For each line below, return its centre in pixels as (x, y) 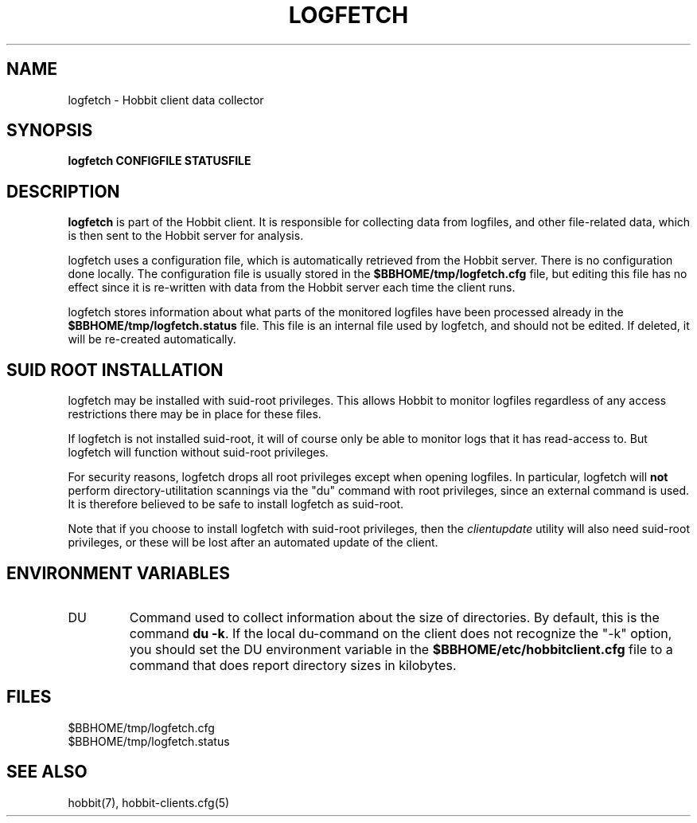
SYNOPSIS (50, 131)
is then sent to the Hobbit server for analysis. (186, 236)
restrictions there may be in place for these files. (195, 414)
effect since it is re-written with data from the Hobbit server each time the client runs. (292, 288)
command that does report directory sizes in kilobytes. (293, 665)
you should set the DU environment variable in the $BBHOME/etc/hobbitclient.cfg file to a (401, 649)
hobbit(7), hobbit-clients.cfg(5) (149, 802)
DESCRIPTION (63, 191)
